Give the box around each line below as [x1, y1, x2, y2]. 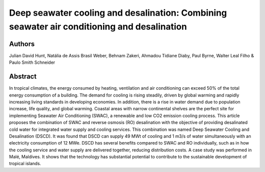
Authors [9, 40, 35, 48]
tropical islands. [9, 161, 41, 167]
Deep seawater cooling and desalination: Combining [9, 7, 227, 18]
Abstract [9, 73, 37, 81]
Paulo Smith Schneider [9, 59, 55, 66]
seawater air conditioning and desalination [9, 21, 187, 32]
